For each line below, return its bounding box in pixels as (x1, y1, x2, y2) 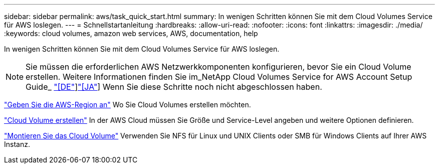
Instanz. (4, 140, 30, 148)
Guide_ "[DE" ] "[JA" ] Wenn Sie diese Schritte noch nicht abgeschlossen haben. (26, 82, 322, 92)
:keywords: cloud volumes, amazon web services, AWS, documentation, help (4, 29, 258, 38)
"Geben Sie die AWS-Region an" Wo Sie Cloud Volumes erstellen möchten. (4, 100, 251, 109)
